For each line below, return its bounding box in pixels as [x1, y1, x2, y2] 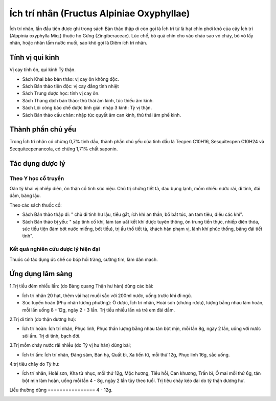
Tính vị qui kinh [9, 53, 60, 62]
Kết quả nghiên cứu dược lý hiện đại [9, 246, 100, 253]
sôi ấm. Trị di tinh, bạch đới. [22, 332, 81, 339]
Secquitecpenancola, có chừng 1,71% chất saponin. [9, 146, 118, 152]
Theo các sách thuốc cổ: [9, 202, 62, 208]
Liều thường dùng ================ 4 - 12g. [9, 387, 112, 393]
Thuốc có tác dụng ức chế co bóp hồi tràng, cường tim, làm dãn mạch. [9, 256, 158, 262]
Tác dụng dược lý [9, 159, 66, 168]
